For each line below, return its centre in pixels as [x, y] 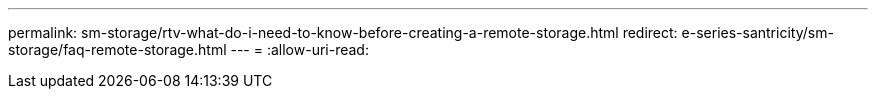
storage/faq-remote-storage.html [117, 49]
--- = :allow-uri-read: [299, 49]
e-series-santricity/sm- [757, 32]
